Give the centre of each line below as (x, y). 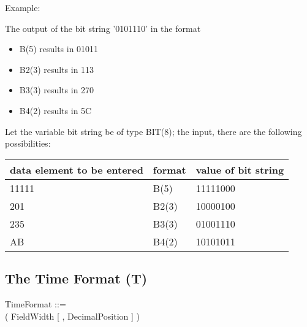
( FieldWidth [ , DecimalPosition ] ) (73, 316)
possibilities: (28, 143)
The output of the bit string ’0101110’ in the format (103, 28)
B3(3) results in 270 (57, 90)
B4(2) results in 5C (55, 110)
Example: (23, 7)
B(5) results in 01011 (59, 49)
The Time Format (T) (76, 278)
